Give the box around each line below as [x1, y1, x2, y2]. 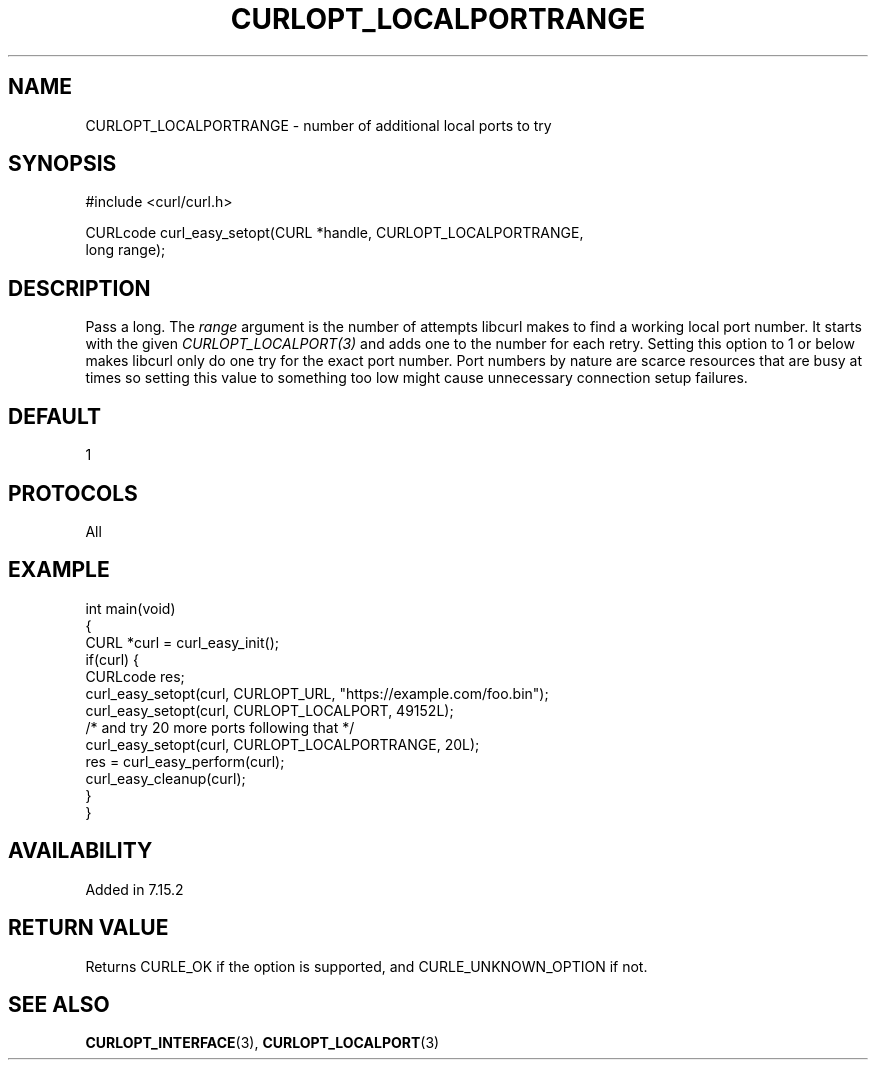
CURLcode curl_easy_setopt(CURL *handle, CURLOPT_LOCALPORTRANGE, [85, 224, 584, 242]
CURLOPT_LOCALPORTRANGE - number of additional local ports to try [85, 116, 552, 134]
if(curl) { [85, 650, 140, 668]
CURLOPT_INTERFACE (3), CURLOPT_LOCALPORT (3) [85, 1034, 440, 1052]
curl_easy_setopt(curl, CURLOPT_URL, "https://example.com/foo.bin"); [85, 684, 549, 702]
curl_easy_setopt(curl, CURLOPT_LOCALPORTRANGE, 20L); [85, 735, 480, 753]
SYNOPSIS [8, 151, 117, 177]
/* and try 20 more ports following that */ [85, 718, 355, 736]
